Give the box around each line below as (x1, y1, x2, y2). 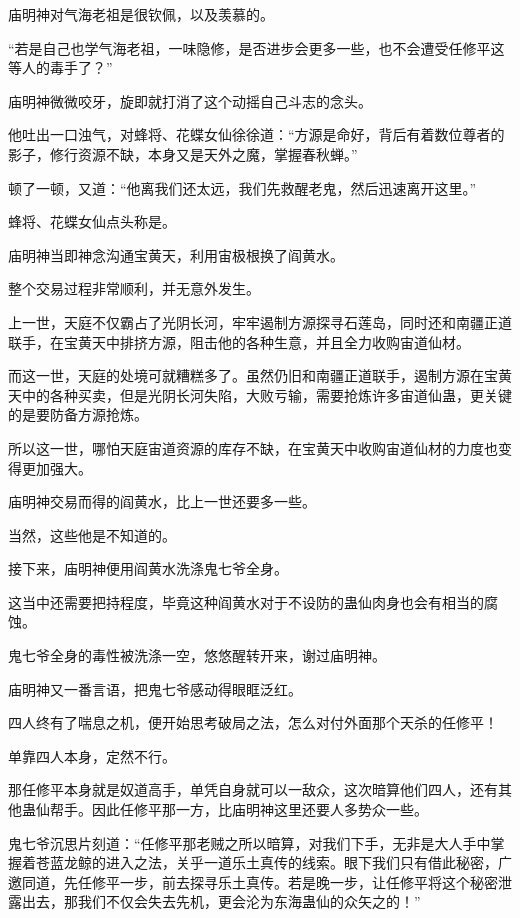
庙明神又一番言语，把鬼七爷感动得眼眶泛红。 (8, 678, 302, 699)
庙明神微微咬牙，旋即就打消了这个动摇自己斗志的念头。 (8, 90, 372, 111)
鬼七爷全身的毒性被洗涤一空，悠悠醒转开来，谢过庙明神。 (8, 645, 386, 666)
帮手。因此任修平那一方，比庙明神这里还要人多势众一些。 (49, 799, 428, 820)
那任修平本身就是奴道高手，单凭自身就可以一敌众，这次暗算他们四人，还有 (8, 779, 498, 800)
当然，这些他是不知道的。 (8, 524, 176, 545)
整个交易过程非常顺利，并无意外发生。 (8, 278, 260, 299)
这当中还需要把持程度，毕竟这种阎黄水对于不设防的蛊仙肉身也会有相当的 (8, 591, 484, 612)
